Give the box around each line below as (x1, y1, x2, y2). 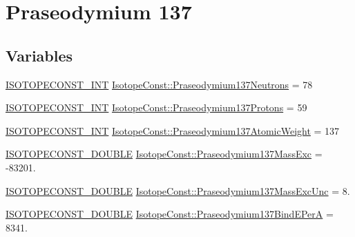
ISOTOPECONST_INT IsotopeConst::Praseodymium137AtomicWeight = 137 (6, 123, 340, 138)
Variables (6, 44, 73, 66)
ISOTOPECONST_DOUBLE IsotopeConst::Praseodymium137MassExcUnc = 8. (6, 183, 350, 198)
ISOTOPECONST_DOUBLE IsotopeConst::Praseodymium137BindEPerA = (6, 207, 334, 221)
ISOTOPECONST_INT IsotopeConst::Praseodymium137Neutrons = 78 (6, 77, 313, 91)
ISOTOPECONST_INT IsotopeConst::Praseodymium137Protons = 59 (6, 100, 307, 115)
